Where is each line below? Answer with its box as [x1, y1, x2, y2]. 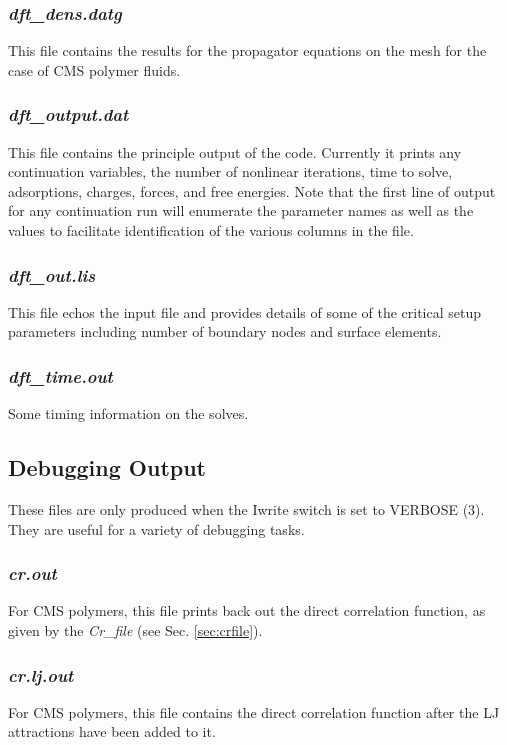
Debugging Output [8, 452, 206, 483]
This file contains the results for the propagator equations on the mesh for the [8, 40, 487, 61]
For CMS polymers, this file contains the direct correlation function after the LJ [8, 701, 500, 722]
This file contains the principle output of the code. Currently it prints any [8, 141, 462, 162]
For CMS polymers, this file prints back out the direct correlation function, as [8, 600, 486, 621]
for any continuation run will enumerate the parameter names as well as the [8, 200, 474, 221]
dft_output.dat [8, 102, 129, 127]
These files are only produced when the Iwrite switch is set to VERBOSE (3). [8, 499, 485, 520]
